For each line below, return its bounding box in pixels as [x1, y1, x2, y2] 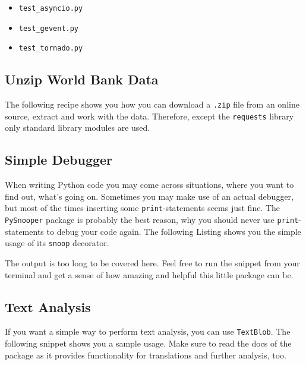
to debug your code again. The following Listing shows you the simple [46, 225, 301, 237]
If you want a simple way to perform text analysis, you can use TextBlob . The [5, 325, 291, 338]
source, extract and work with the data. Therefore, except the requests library [5, 109, 294, 122]
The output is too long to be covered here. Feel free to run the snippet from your [5, 257, 300, 269]
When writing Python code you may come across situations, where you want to [5, 178, 294, 191]
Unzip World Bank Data [5, 70, 159, 89]
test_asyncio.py [18, 4, 83, 12]
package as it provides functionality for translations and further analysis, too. [5, 348, 286, 361]
